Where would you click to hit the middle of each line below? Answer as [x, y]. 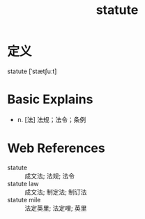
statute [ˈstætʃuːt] [32, 71]
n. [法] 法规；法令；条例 [52, 119]
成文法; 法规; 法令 [50, 176]
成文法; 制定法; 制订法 [56, 192]
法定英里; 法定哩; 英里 [56, 208]
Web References [56, 148]
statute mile [24, 199]
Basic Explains [50, 99]
